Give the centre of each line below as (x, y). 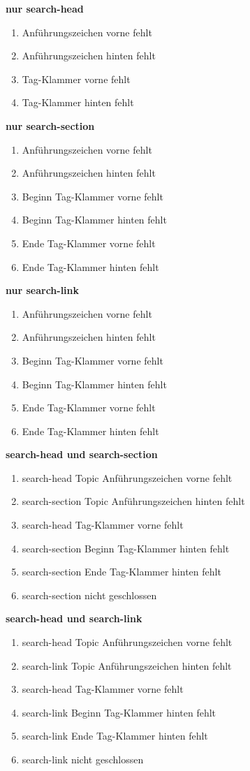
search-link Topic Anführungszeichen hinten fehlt (127, 665)
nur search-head (45, 8)
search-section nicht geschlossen (89, 595)
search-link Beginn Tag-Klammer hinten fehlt (119, 712)
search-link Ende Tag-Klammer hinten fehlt (115, 736)
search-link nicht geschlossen (83, 759)
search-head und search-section (82, 454)
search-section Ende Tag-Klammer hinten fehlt (122, 572)
